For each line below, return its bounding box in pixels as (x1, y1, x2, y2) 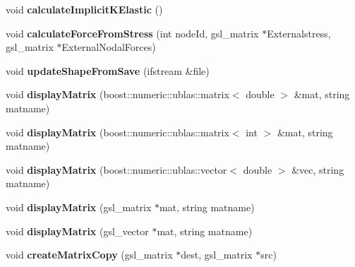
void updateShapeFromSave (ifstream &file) (6, 63, 210, 78)
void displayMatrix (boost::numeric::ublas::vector (6, 162, 227, 177)
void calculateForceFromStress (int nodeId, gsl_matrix (6, 25, 259, 40)
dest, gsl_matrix (181, 247, 253, 262)
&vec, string (291, 162, 344, 177)
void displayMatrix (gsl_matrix (6, 199, 152, 214)
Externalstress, (267, 25, 331, 40)
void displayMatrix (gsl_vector (6, 223, 149, 238)
